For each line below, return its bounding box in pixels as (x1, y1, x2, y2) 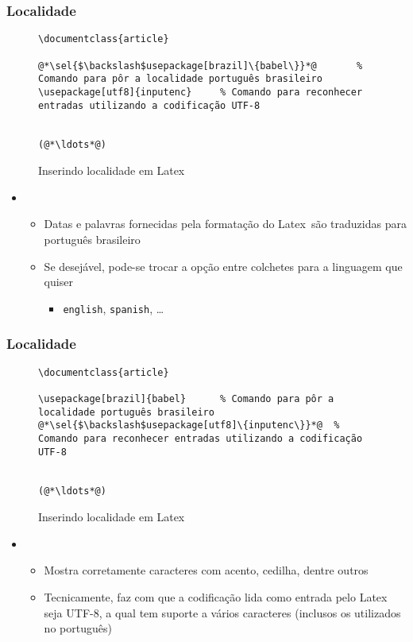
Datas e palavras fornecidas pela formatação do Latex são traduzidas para (44, 215, 407, 232)
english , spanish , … (63, 300, 164, 316)
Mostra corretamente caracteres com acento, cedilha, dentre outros (44, 562, 369, 578)
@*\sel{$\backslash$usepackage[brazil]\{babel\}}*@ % (38, 60, 363, 72)
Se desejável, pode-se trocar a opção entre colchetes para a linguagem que (44, 257, 403, 274)
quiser (44, 273, 73, 290)
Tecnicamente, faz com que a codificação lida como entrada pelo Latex (44, 588, 388, 605)
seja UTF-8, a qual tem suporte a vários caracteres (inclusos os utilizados (44, 604, 401, 621)
